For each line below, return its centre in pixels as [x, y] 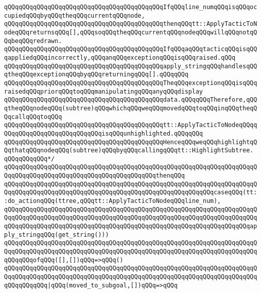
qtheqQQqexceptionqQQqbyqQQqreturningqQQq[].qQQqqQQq [96, 75]
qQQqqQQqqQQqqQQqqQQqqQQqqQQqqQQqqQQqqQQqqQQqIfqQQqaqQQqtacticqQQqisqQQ [131, 49]
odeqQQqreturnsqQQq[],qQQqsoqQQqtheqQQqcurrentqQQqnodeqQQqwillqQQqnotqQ [131, 32]
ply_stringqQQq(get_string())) [57, 235]
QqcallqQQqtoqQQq [33, 117]
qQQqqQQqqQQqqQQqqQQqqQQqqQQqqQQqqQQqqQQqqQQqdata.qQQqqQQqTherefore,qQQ [131, 100]
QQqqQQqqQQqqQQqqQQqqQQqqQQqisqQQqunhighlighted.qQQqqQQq [103, 133]
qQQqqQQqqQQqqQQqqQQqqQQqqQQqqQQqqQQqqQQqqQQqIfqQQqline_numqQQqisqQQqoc [131, 7]
